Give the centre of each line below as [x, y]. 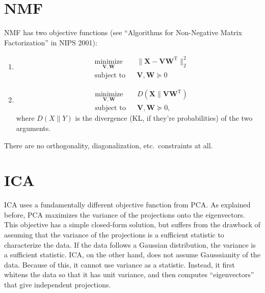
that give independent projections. [58, 285]
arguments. [33, 128]
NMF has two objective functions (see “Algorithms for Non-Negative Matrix [123, 32]
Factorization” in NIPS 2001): [51, 42]
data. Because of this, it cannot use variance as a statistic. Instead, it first [120, 264]
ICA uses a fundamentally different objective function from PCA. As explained [127, 205]
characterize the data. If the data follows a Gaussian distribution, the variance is [130, 244]
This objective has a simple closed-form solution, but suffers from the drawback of [132, 224]
